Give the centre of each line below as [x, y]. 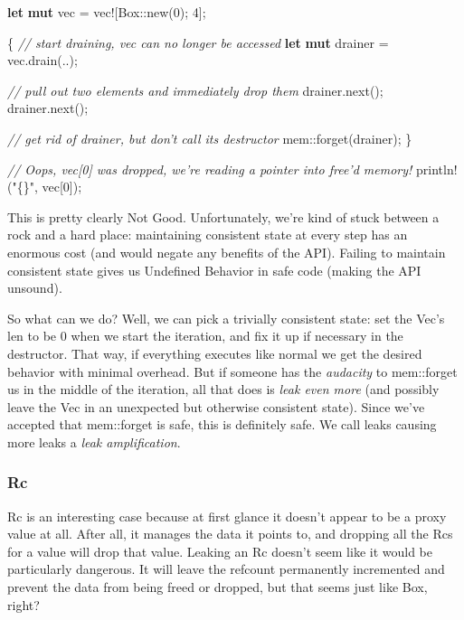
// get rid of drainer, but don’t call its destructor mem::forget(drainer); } [210, 138]
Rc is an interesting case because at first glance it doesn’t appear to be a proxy [227, 516]
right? [24, 604]
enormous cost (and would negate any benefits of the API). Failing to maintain [227, 252]
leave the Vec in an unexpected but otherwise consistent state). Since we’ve [216, 406]
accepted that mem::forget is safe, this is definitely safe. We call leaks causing [222, 424]
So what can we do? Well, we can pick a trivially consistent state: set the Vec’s [226, 318]
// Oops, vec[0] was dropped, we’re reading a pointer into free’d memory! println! [232, 169]
